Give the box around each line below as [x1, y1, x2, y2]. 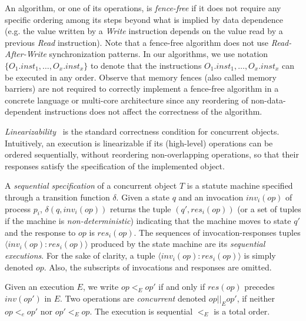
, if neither [237, 292, 275, 304]
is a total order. [214, 305, 270, 317]
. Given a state [116, 190, 169, 203]
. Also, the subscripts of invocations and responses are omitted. [44, 260, 272, 273]
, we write [82, 280, 119, 293]
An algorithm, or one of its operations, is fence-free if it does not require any [5, 2, 281, 14]
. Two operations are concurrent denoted [60, 292, 207, 304]
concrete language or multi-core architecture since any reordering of [5, 93, 248, 106]
